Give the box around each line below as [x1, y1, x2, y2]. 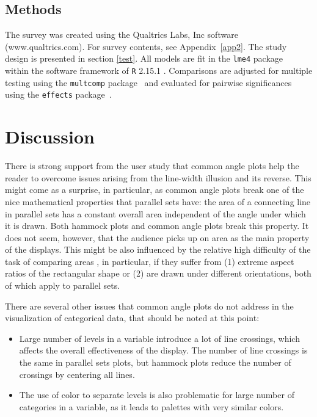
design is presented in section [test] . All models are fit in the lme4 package [5, 52, 283, 65]
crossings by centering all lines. [19, 368, 135, 380]
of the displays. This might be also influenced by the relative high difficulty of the [5, 243, 311, 256]
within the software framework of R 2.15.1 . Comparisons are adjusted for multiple [5, 64, 313, 77]
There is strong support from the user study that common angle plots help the [5, 159, 299, 172]
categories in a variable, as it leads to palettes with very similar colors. [19, 400, 284, 413]
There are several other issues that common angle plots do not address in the [5, 299, 294, 312]
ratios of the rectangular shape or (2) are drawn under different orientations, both [5, 267, 312, 280]
